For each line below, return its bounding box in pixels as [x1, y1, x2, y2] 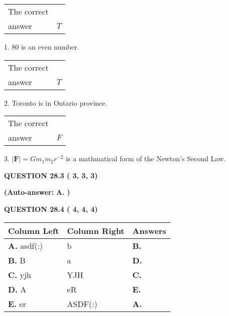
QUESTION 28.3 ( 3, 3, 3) [4, 170, 98, 180]
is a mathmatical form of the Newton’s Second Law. [66, 153, 225, 164]
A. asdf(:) [8, 239, 43, 251]
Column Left [8, 224, 59, 236]
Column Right [67, 224, 125, 236]
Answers [132, 224, 166, 236]
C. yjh [8, 268, 31, 280]
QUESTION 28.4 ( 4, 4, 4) [4, 203, 98, 214]
